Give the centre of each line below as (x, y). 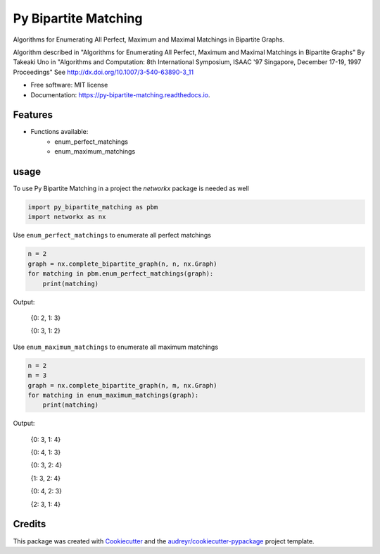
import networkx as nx (67, 217)
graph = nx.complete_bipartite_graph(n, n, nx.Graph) (122, 264)
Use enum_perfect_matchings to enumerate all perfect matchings (112, 235)
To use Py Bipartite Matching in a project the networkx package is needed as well (131, 189)
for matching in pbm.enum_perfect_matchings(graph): (121, 274)
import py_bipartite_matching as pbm (93, 207)
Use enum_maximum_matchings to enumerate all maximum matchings (115, 347)
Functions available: (59, 132)
